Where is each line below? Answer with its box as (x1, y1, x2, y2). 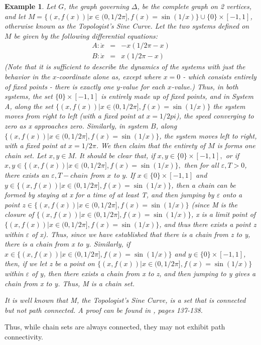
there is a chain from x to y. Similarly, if (5, 239, 130, 249)
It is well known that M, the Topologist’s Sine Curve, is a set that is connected (5, 295, 246, 305)
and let (5, 11, 26, 21)
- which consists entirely (183, 71, 256, 82)
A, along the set (5, 100, 53, 111)
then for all (184, 160, 219, 170)
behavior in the (5, 71, 50, 82)
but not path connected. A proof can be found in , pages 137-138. (5, 304, 203, 315)
